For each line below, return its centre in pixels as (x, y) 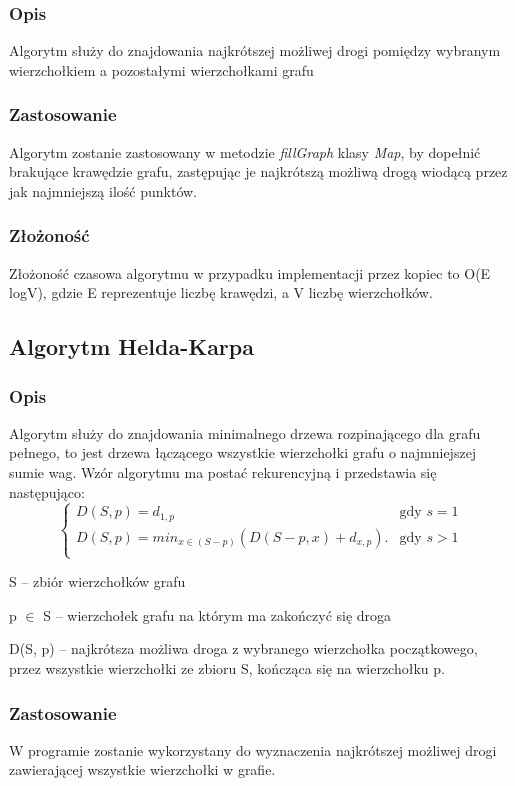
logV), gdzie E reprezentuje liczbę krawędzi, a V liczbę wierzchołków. (221, 292)
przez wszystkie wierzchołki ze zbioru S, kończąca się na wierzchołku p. (227, 668)
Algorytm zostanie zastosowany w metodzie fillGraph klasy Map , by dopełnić (245, 151)
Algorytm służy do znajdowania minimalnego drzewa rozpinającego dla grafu (245, 432)
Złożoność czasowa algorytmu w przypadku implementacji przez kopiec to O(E (250, 272)
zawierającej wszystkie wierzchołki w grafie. (142, 769)
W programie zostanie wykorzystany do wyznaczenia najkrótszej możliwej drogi (253, 749)
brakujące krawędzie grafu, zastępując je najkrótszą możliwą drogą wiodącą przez (258, 171)
